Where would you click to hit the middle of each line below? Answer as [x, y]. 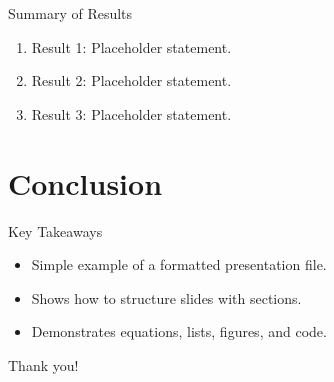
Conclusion [85, 182]
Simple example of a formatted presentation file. [179, 264]
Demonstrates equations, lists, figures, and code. [179, 331]
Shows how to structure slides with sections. [166, 297]
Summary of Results [70, 13]
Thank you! [43, 364]
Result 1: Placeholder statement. [131, 46]
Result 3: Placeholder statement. [131, 113]
